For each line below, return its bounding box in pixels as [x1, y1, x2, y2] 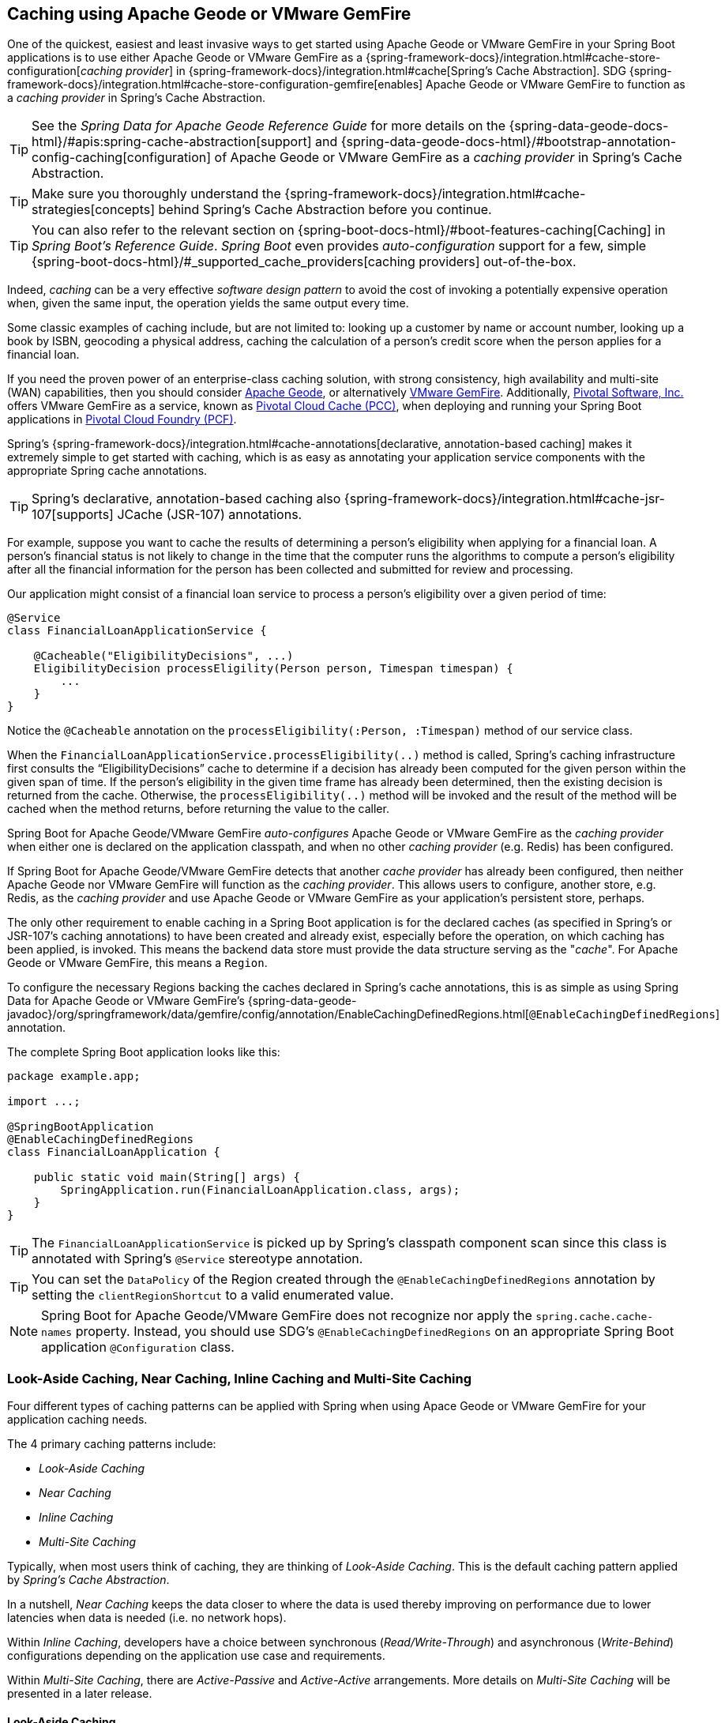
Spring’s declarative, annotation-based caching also [32, 491, 341, 507]
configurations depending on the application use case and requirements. [7, 1649, 385, 1663]
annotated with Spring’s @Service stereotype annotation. [32, 1251, 363, 1267]
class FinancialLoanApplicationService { [7, 624, 267, 638]
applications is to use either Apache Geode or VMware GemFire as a [7, 51, 363, 65]
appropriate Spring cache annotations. [7, 464, 208, 478]
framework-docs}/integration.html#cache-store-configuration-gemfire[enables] [7, 77, 423, 92]
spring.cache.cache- [535, 1311, 654, 1323]
